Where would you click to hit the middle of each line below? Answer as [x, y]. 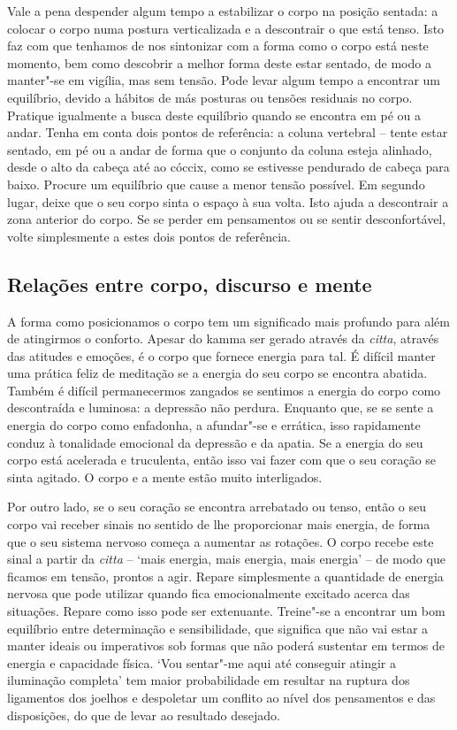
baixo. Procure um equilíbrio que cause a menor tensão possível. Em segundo [216, 184]
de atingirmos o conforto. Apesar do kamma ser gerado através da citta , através [223, 338]
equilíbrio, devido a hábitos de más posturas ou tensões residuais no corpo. [210, 97]
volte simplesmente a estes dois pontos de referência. [149, 236]
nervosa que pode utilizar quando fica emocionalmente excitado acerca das [209, 593]
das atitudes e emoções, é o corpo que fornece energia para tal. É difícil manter [221, 355]
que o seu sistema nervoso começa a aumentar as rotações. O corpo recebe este [221, 541]
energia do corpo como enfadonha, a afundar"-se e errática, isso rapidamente [214, 425]
